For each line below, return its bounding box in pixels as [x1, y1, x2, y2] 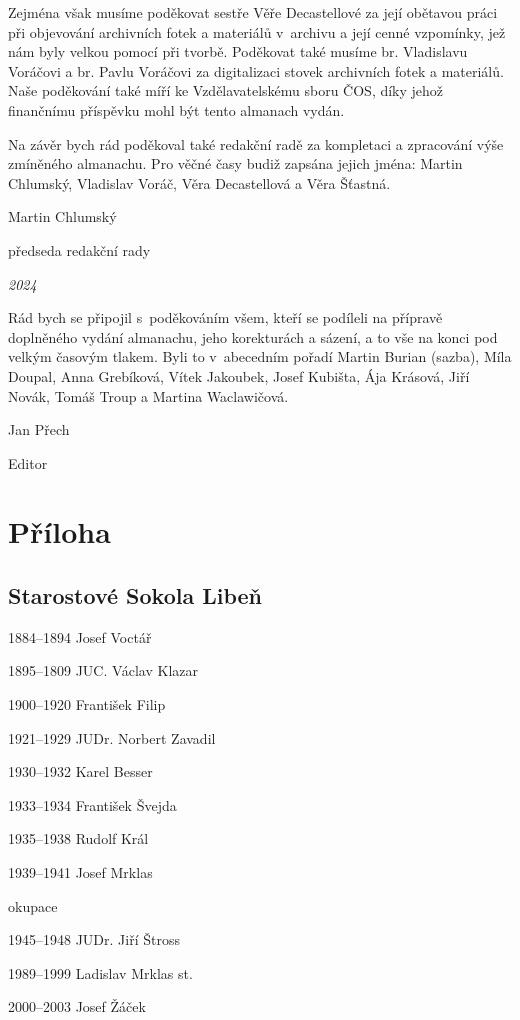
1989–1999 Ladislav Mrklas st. [8, 962, 193, 983]
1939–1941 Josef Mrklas [8, 862, 153, 883]
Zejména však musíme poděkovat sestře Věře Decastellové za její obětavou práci [8, 2, 498, 22]
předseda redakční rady [8, 239, 151, 260]
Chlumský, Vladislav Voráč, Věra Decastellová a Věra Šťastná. [8, 172, 391, 193]
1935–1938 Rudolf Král [8, 828, 149, 849]
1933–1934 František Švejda [8, 794, 177, 815]
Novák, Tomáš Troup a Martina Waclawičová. [8, 385, 289, 406]
